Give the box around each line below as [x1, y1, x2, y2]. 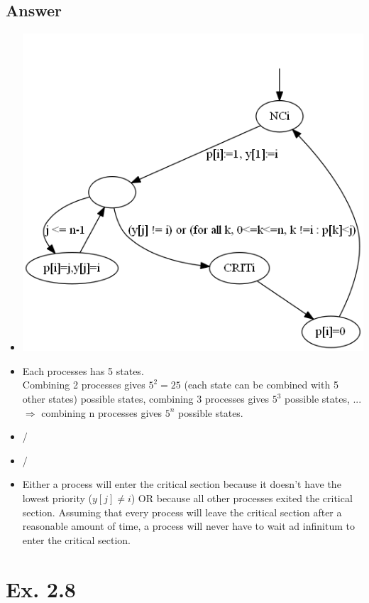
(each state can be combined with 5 [184, 377, 338, 392]
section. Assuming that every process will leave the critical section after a [22, 504, 342, 519]
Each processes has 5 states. [22, 363, 144, 378]
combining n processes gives [41, 405, 163, 420]
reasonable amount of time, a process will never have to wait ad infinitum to [22, 518, 355, 533]
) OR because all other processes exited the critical [131, 490, 353, 505]
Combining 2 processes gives [22, 377, 145, 392]
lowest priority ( [22, 490, 92, 505]
